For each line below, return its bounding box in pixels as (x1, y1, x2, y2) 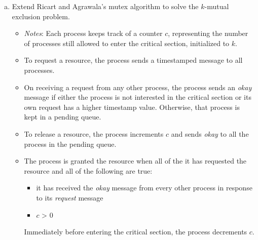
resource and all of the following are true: (24, 165, 153, 176)
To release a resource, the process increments (24, 128, 164, 139)
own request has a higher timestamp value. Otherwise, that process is (24, 101, 240, 112)
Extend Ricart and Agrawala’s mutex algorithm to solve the (12, 1, 199, 11)
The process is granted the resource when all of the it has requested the (24, 155, 247, 166)
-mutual (204, 1, 229, 11)
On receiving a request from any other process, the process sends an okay (24, 82, 252, 92)
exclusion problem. (12, 11, 70, 21)
